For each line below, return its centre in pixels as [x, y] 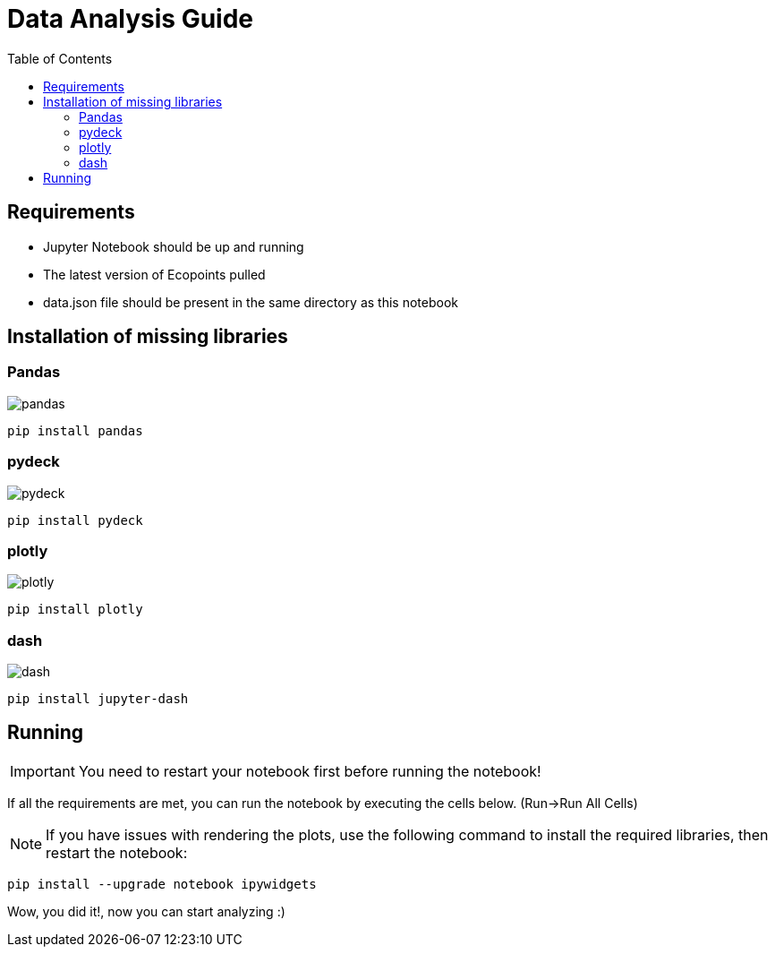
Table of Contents [60, 58]
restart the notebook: [117, 852]
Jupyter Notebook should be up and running [174, 246]
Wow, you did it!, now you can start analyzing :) [146, 911]
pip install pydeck [75, 520]
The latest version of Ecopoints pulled [154, 274]
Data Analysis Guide [131, 19]
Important [43, 771]
